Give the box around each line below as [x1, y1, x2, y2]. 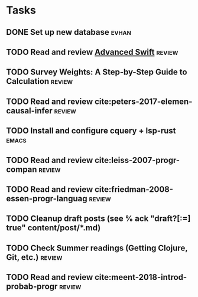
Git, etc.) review [6, 252, 63, 262]
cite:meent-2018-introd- [94, 272, 187, 282]
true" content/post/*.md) [6, 223, 101, 233]
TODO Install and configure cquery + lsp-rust [6, 126, 176, 136]
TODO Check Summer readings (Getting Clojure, [6, 243, 188, 253]
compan [6, 164, 37, 174]
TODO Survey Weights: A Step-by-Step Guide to [6, 67, 187, 77]
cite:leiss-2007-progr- [94, 155, 180, 165]
